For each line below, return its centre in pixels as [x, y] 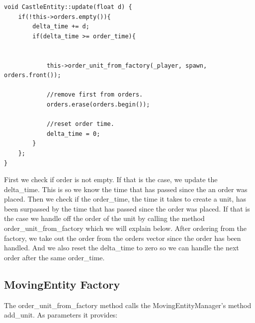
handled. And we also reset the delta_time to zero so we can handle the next [122, 248]
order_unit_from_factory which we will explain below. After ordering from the [126, 228]
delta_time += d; [61, 27]
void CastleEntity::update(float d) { [68, 7]
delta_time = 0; [73, 134]
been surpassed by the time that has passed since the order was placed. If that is [127, 208]
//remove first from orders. [95, 95]
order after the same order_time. [54, 257]
